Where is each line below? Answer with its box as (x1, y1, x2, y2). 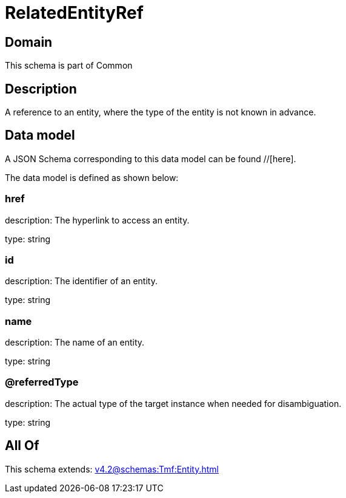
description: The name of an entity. (5, 337, 145, 348)
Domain (5, 34, 53, 50)
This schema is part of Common (5, 60, 133, 71)
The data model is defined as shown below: (5, 172, 179, 183)
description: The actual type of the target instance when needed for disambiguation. (5, 398, 342, 409)
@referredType (5, 376, 79, 389)
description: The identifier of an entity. (5, 276, 158, 287)
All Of (5, 438, 39, 454)
